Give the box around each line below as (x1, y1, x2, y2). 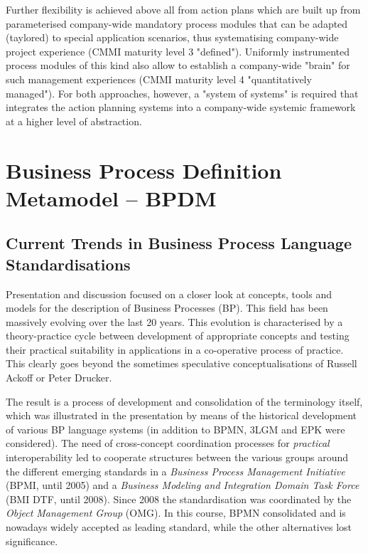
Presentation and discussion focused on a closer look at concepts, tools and (6, 286, 332, 301)
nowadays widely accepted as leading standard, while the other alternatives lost (6, 520, 352, 534)
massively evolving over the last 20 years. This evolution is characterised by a (6, 314, 343, 329)
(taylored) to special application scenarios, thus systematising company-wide (6, 30, 339, 45)
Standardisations (6, 253, 131, 275)
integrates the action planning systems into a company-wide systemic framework (6, 100, 356, 115)
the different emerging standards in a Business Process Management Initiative (6, 463, 345, 478)
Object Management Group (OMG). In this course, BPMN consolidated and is (6, 505, 346, 520)
